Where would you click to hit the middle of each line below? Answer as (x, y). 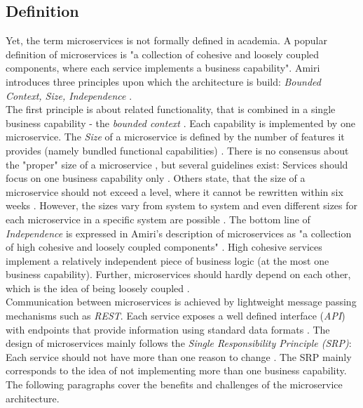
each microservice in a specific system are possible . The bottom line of (158, 219)
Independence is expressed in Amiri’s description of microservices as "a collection (179, 233)
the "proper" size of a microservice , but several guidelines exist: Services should (177, 164)
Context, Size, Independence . (69, 95)
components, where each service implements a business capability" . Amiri (163, 68)
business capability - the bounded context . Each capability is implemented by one (180, 123)
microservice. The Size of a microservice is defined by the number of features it (175, 137)
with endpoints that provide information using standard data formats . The (168, 329)
